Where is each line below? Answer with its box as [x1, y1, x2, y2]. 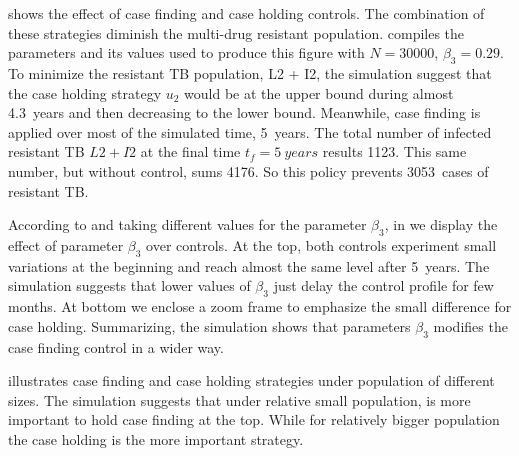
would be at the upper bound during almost [184, 82, 454, 103]
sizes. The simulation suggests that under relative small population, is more [8, 389, 471, 410]
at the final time [140, 141, 241, 162]
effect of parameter [8, 234, 124, 255]
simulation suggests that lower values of [8, 275, 251, 296]
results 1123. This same [322, 141, 467, 162]
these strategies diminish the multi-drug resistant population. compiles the [8, 22, 465, 43]
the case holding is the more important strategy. [8, 428, 304, 449]
